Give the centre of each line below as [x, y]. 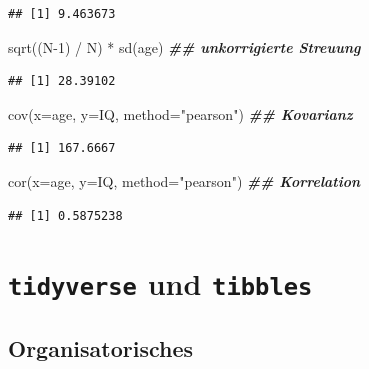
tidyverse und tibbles [160, 283]
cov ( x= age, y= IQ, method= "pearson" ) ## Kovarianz [180, 113]
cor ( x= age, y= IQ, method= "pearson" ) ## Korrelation [184, 180]
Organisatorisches [101, 348]
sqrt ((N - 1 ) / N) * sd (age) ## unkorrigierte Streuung [184, 46]
